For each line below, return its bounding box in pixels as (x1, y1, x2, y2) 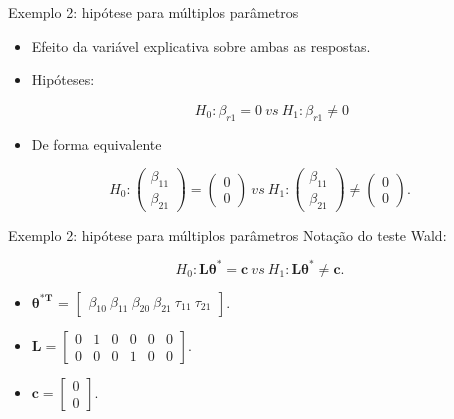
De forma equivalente (31, 133, 162, 154)
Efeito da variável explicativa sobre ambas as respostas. (31, 35, 371, 56)
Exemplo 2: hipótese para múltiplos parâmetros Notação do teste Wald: (8, 224, 447, 245)
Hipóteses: (31, 69, 95, 90)
